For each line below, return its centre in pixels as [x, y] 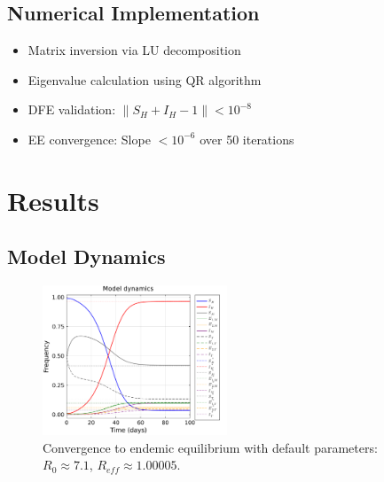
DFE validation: [72, 109]
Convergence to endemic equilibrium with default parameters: [210, 447]
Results [53, 200]
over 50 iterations [247, 139]
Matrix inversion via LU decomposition [134, 50]
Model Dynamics [86, 257]
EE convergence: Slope [89, 139]
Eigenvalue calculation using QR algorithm [145, 79]
